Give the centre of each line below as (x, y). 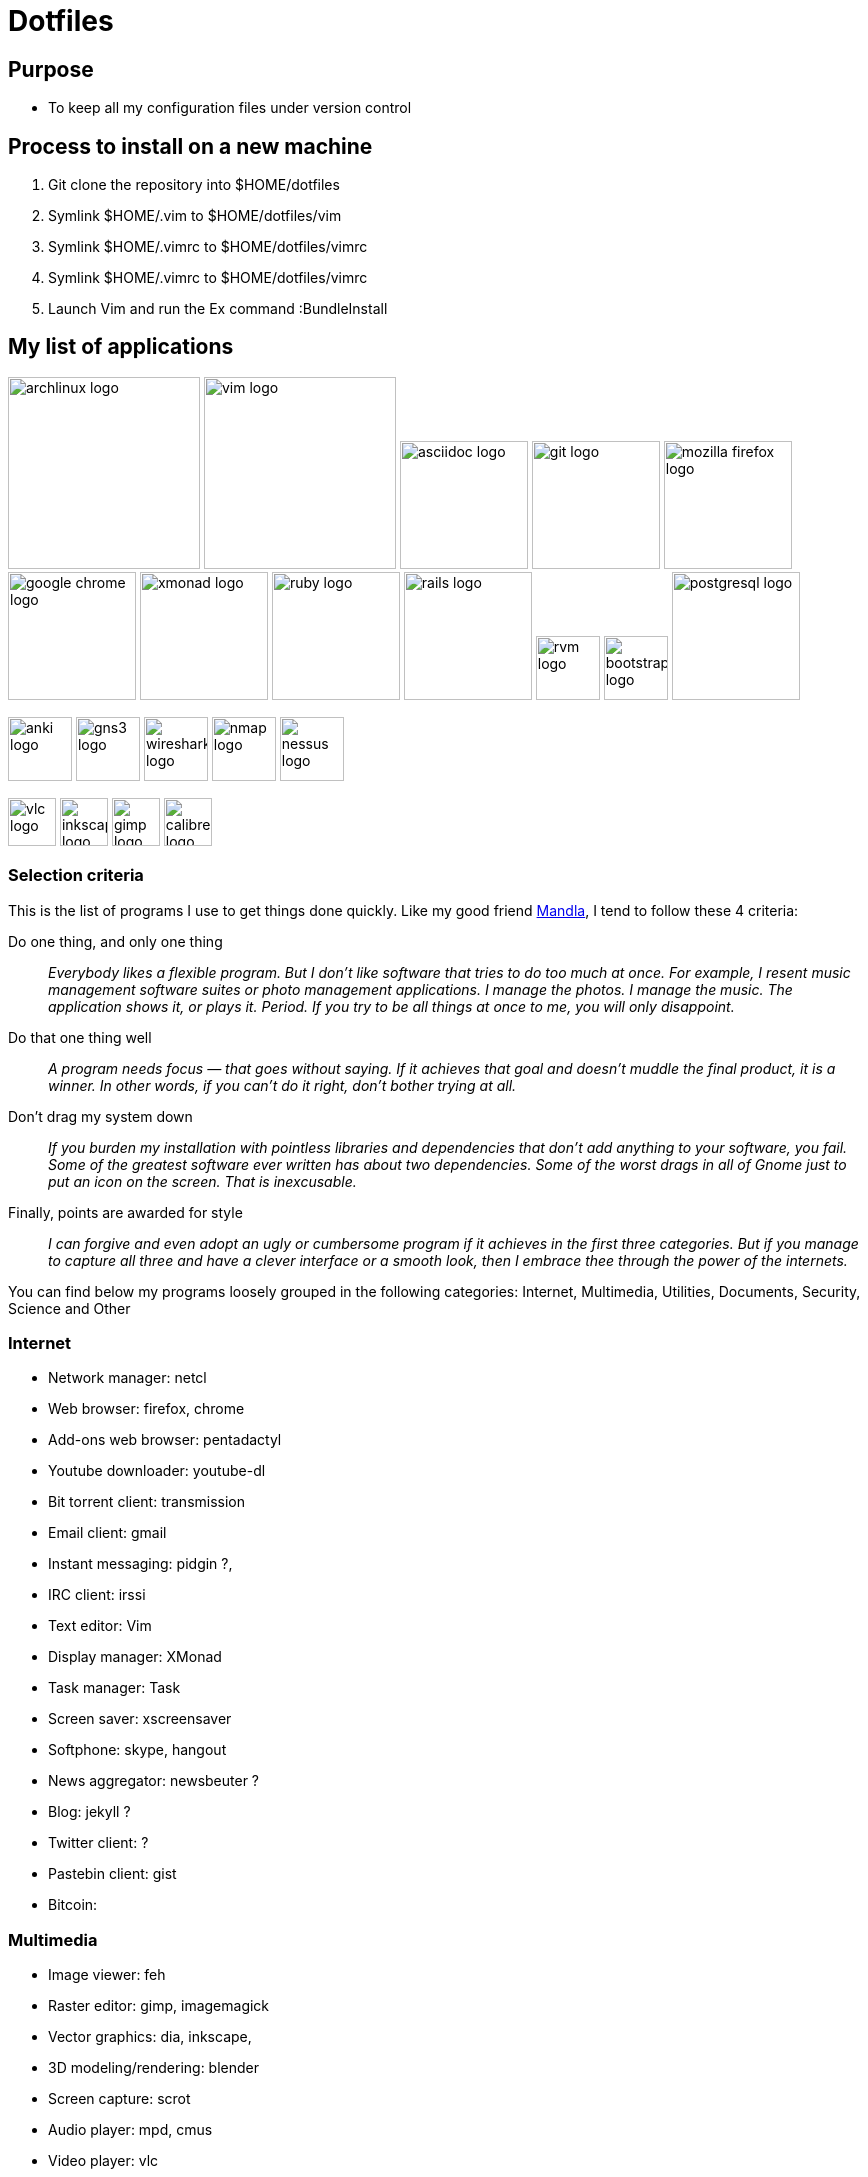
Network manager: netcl (127, 1378)
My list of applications (121, 347)
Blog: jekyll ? (89, 1812)
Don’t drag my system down (100, 1116)
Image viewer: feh (107, 1975)
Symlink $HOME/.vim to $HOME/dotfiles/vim (195, 216)
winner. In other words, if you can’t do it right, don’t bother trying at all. (282, 1085)
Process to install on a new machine (190, 146)
